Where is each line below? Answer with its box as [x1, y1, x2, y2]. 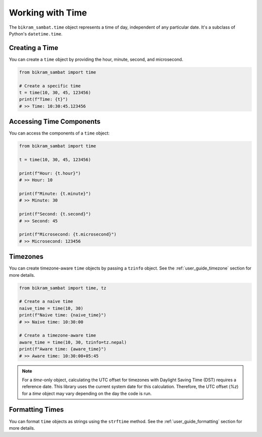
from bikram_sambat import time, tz [19, 285, 107, 291]
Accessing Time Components [9, 118, 100, 126]
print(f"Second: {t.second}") [19, 211, 91, 217]
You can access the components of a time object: [9, 130, 110, 136]
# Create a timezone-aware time [19, 333, 97, 338]
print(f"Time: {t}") [19, 97, 68, 102]
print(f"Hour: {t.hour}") [19, 170, 81, 176]
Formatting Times [9, 405, 64, 414]
